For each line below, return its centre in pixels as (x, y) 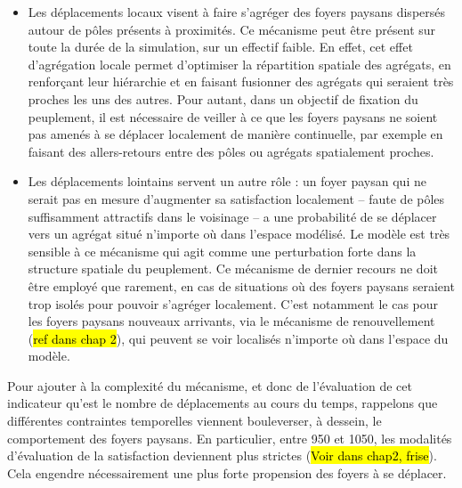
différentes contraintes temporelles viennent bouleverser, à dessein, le (195, 421)
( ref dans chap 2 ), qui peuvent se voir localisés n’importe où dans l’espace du (238, 338)
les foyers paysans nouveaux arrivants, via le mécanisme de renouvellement (231, 321)
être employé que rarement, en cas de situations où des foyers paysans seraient (241, 285)
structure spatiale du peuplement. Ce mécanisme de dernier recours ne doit (233, 268)
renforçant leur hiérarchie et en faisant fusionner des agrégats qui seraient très (241, 81)
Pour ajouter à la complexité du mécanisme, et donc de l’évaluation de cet (210, 385)
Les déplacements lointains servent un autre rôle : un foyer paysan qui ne (227, 181)
